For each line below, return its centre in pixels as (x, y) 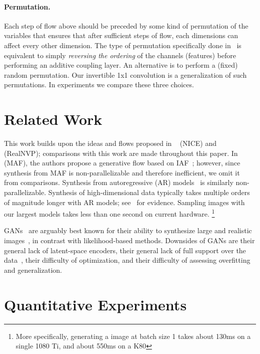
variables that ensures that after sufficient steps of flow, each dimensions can (121, 35)
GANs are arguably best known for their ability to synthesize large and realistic (128, 230)
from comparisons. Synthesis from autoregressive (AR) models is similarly (119, 182)
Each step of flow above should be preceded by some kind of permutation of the (126, 25)
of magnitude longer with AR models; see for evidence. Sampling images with (124, 202)
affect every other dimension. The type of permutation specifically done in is (123, 45)
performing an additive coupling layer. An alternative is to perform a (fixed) (121, 65)
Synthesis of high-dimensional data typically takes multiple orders (149, 192)
